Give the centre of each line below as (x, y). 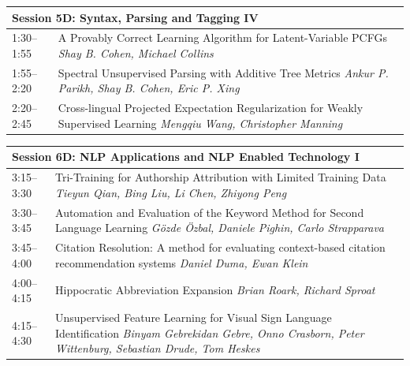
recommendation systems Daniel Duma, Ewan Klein (182, 262)
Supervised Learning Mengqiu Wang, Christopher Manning (200, 123)
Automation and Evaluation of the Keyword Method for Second (210, 212)
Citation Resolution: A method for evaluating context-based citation (220, 247)
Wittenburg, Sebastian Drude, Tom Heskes (158, 348)
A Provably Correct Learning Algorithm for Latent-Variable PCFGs (222, 37)
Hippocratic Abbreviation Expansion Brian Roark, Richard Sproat (215, 290)
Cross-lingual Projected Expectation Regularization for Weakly (211, 108)
